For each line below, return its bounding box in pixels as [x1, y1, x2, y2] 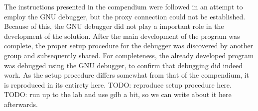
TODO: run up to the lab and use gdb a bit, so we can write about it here [4, 89, 232, 100]
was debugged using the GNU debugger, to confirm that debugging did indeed [4, 60, 243, 70]
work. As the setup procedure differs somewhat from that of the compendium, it [4, 70, 250, 80]
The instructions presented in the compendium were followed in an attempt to [4, 1, 243, 11]
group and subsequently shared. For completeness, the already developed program [4, 50, 254, 60]
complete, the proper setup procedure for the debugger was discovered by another [4, 40, 254, 51]
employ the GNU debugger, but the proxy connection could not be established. [4, 11, 246, 21]
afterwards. [4, 99, 38, 109]
